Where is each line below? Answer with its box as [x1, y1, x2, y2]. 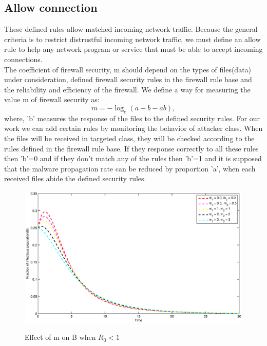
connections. [4, 53, 43, 64]
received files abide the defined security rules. [4, 173, 146, 184]
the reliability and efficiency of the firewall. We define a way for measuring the [4, 84, 251, 94]
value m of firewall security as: [4, 94, 100, 105]
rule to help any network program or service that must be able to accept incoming [4, 44, 263, 54]
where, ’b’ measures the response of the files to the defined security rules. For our [4, 112, 260, 123]
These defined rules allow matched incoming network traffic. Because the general [4, 24, 258, 34]
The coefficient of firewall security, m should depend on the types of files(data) [4, 64, 252, 74]
